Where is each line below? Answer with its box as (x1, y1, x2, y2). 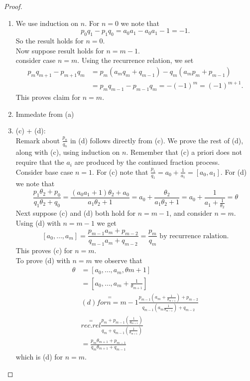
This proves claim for (15, 91, 81, 102)
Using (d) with (15, 218, 61, 228)
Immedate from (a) (15, 108, 74, 119)
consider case (15, 55, 56, 65)
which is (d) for (15, 351, 63, 362)
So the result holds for (15, 35, 84, 45)
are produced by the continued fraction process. (74, 157, 220, 167)
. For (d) (220, 166, 247, 177)
